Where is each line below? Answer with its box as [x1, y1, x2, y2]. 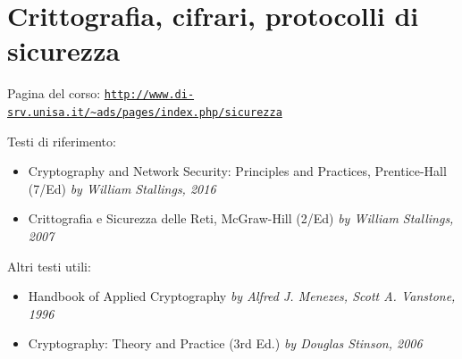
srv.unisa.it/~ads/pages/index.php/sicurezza [7, 105, 282, 119]
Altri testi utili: [7, 256, 91, 275]
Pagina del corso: [7, 84, 101, 103]
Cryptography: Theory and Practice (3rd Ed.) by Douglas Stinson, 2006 [28, 334, 423, 353]
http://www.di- [104, 88, 195, 102]
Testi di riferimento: [7, 131, 116, 150]
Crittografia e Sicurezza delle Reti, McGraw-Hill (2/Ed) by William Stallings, [28, 209, 454, 228]
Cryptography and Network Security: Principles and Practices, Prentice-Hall [28, 162, 447, 180]
